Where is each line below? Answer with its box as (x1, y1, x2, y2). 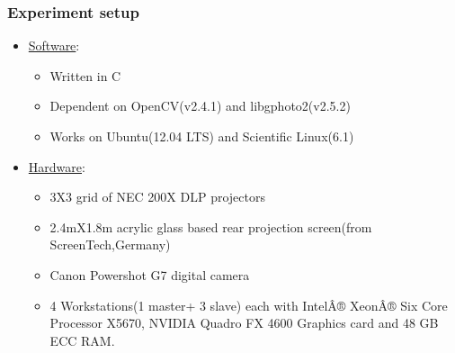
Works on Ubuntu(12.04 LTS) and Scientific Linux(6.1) (49, 127, 354, 145)
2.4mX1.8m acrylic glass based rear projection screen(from (49, 217, 372, 236)
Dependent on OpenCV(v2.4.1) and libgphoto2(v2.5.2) (49, 96, 351, 115)
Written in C (49, 66, 121, 85)
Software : (28, 36, 80, 55)
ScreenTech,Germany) (49, 235, 171, 254)
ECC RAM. (49, 330, 115, 349)
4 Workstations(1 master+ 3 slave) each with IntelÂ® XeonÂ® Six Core (49, 295, 448, 314)
